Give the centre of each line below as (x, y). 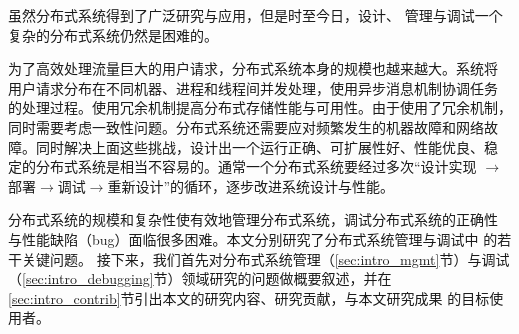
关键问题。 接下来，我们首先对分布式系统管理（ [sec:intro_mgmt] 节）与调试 (265, 258)
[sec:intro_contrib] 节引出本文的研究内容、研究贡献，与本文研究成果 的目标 (249, 297)
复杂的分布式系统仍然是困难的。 (113, 34)
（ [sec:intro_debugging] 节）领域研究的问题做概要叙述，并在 (200, 278)
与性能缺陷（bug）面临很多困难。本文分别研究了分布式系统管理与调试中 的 (253, 238)
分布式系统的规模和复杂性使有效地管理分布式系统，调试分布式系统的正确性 (253, 219)
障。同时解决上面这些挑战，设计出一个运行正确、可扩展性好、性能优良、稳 (253, 146)
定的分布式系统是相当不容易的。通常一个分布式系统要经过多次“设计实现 (242, 166)
